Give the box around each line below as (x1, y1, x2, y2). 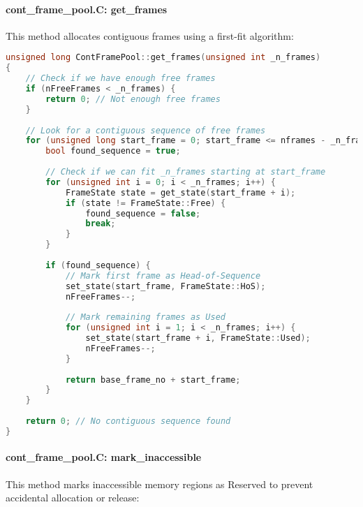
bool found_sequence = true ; (45, 146, 181, 156)
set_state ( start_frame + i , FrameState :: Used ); (85, 333, 311, 344)
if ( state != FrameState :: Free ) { (65, 198, 226, 208)
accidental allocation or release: (6, 490, 140, 505)
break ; (85, 219, 116, 229)
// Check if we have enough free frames (25, 73, 216, 84)
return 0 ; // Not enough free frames (45, 94, 221, 104)
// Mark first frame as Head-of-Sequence (65, 270, 261, 281)
